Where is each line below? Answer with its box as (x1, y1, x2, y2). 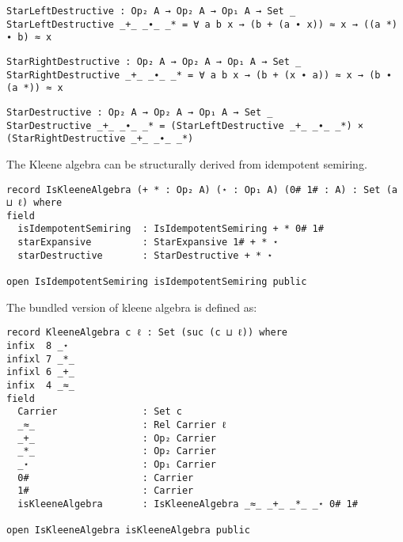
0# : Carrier (17, 472, 194, 483)
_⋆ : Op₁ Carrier (17, 458, 216, 470)
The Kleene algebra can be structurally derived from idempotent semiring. (6, 155, 367, 172)
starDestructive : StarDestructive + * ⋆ (17, 249, 273, 261)
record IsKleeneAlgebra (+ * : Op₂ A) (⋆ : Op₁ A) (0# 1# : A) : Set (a (6, 184, 397, 195)
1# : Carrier (17, 485, 194, 497)
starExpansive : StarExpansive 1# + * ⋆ (17, 237, 279, 248)
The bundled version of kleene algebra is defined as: (6, 298, 257, 315)
